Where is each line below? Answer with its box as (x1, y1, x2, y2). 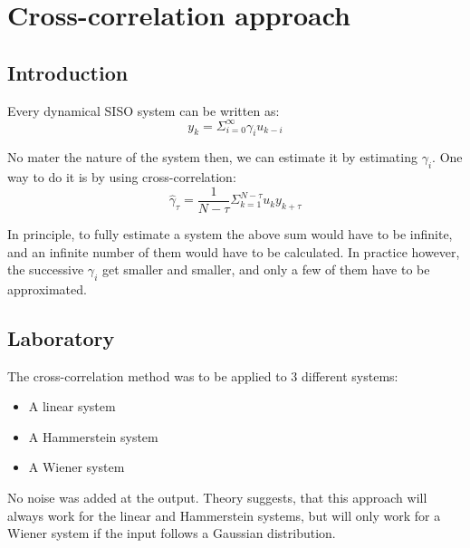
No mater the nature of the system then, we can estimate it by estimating (7, 148, 417, 167)
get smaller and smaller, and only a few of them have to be (101, 260, 430, 279)
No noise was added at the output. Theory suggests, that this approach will (7, 488, 427, 507)
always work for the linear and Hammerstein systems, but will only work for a (7, 505, 441, 524)
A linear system (28, 397, 116, 416)
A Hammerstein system (28, 427, 158, 446)
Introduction (7, 58, 129, 86)
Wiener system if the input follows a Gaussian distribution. (7, 524, 336, 543)
